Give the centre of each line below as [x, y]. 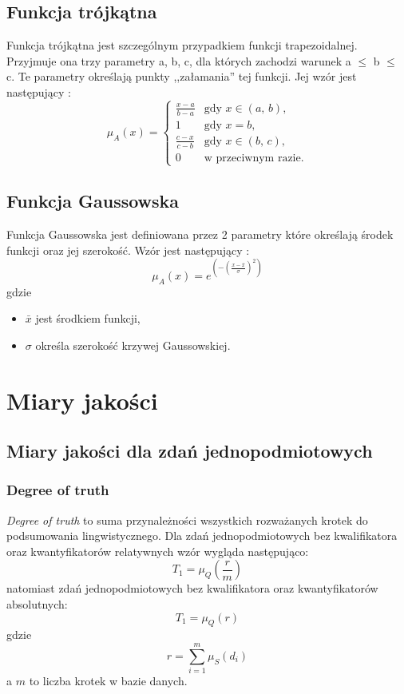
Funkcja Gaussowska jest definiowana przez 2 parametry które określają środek [200, 234]
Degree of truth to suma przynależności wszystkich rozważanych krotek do [187, 520]
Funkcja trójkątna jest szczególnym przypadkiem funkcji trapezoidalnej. [182, 45]
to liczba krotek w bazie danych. [108, 681]
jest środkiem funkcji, [88, 318]
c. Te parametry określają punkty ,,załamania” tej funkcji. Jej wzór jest [182, 76]
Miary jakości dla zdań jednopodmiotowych [190, 451]
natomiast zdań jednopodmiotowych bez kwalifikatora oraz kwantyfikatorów [192, 588]
